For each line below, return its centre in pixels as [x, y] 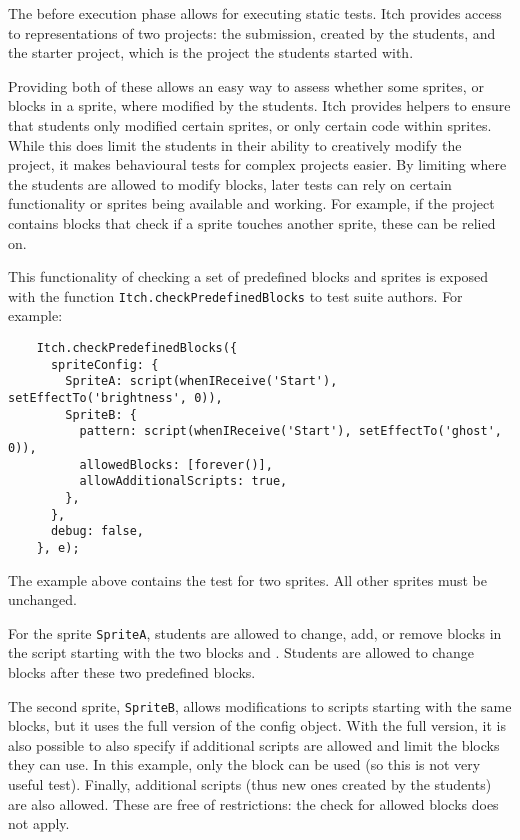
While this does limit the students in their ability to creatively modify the [235, 144]
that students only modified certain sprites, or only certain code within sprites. [250, 124]
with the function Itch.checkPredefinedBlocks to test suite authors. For [235, 295]
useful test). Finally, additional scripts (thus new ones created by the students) [250, 783]
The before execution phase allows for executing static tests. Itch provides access [255, 13]
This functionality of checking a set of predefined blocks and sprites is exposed [248, 276]
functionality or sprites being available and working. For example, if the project [251, 203]
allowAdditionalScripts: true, [183, 481]
